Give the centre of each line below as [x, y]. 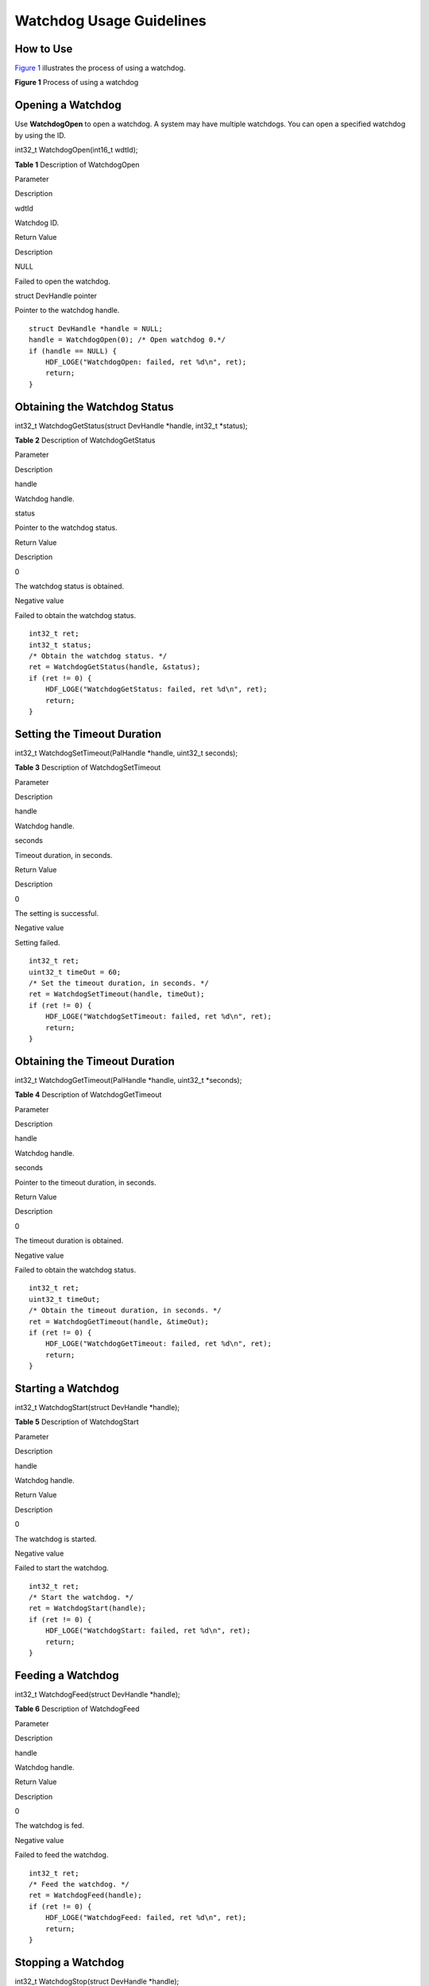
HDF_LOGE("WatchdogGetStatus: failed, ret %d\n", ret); [156, 690]
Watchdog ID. [37, 223]
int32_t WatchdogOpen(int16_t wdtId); [76, 150]
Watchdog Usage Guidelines [110, 21]
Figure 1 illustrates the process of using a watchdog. [100, 68]
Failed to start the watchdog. [62, 1568]
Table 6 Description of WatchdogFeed [77, 1709]
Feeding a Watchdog [67, 1675]
